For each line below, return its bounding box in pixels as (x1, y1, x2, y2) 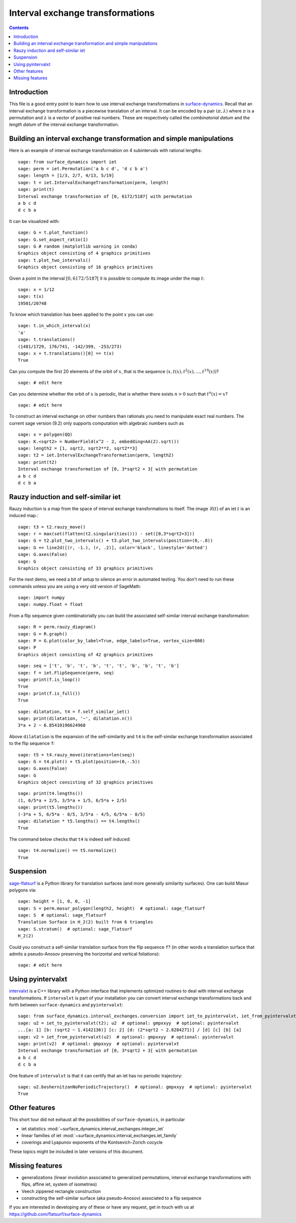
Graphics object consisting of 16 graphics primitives (18, 264, 153, 270)
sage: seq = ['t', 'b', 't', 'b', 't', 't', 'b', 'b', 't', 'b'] (18, 663, 180, 668)
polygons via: (9, 887, 37, 893)
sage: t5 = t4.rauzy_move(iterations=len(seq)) (18, 752, 135, 757)
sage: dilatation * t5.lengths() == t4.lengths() (18, 818, 141, 824)
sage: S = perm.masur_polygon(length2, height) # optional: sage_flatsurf (18, 905, 205, 911)
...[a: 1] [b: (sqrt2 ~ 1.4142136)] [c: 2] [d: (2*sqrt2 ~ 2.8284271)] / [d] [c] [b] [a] (18, 1027, 242, 1033)
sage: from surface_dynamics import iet (18, 159, 117, 165)
